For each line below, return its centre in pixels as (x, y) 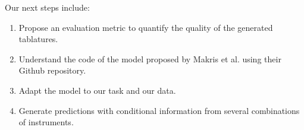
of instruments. (46, 122)
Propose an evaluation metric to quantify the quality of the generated (146, 27)
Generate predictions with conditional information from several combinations (159, 110)
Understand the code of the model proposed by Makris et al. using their (150, 58)
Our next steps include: (47, 7)
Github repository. (52, 70)
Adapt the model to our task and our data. (97, 90)
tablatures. (38, 39)
